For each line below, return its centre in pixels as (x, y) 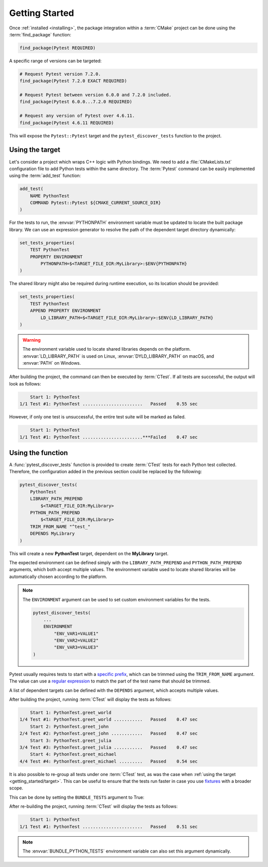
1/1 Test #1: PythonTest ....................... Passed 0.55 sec (109, 404)
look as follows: (25, 384)
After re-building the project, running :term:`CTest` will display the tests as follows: (94, 806)
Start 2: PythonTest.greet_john (69, 726)
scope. (16, 788)
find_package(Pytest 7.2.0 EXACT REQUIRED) (73, 81)
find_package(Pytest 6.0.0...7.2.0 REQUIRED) (76, 102)
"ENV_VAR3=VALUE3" (76, 647)
